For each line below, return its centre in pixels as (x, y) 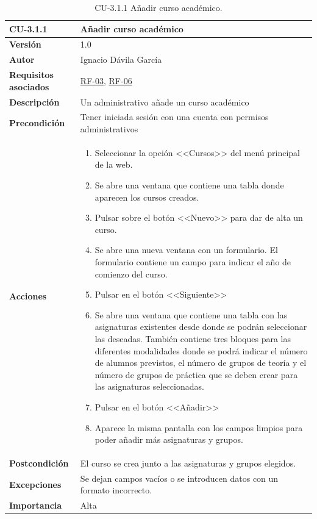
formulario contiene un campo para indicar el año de (193, 262)
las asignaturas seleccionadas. (149, 386)
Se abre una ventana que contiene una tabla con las (191, 314)
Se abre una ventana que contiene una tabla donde (189, 185)
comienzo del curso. (131, 274)
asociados (29, 86)
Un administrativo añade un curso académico (165, 102)
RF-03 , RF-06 (106, 80)
